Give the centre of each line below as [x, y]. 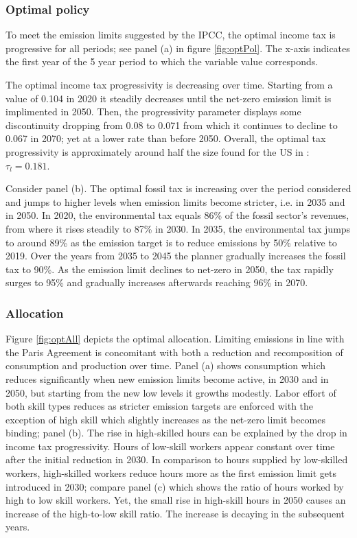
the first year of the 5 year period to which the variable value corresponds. [162, 61]
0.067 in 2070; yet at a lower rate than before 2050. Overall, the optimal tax [166, 138]
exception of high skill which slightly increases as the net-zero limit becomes [165, 419]
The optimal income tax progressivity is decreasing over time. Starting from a [169, 84]
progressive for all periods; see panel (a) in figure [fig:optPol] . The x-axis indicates [178, 48]
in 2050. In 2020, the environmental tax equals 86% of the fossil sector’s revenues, [177, 215]
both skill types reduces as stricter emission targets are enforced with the [160, 406]
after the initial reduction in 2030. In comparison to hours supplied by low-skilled [177, 459]
